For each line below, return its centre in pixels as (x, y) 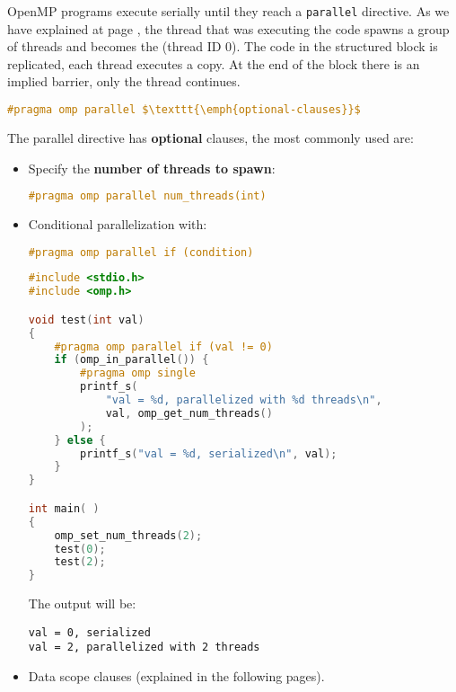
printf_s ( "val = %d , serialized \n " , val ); (209, 453)
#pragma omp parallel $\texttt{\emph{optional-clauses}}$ (184, 110)
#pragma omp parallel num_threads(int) (147, 196)
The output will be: (82, 603)
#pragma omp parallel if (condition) (141, 252)
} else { (80, 440)
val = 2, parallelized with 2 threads (144, 648)
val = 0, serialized (89, 632)
